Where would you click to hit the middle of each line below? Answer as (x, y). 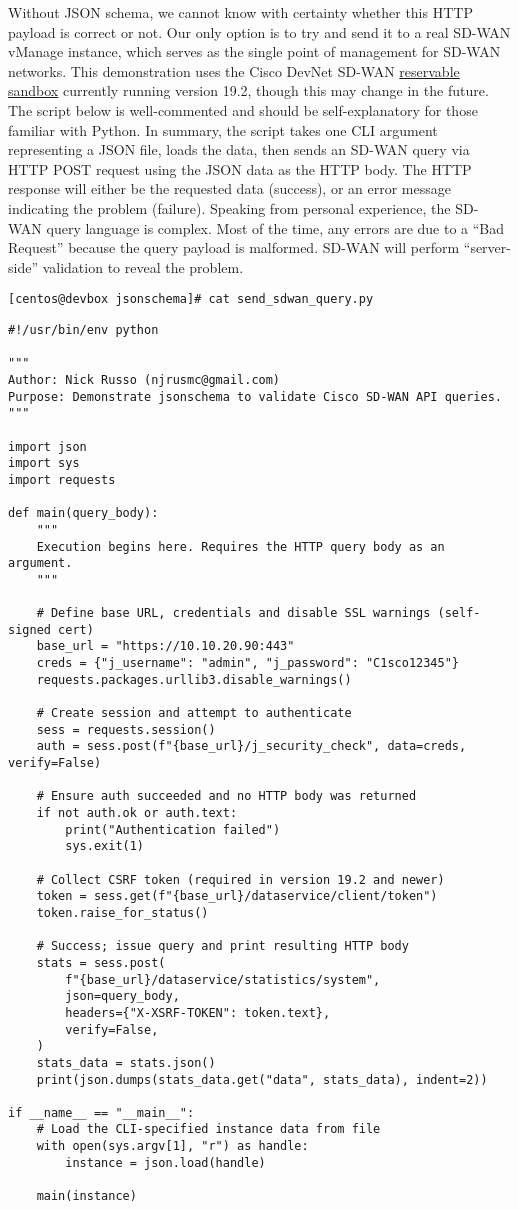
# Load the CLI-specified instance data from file (208, 1129)
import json (47, 446)
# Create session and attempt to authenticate (194, 713)
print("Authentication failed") (173, 829)
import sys (44, 463)
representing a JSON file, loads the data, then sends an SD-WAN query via (239, 149)
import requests (62, 479)
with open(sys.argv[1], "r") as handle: (172, 1146)
